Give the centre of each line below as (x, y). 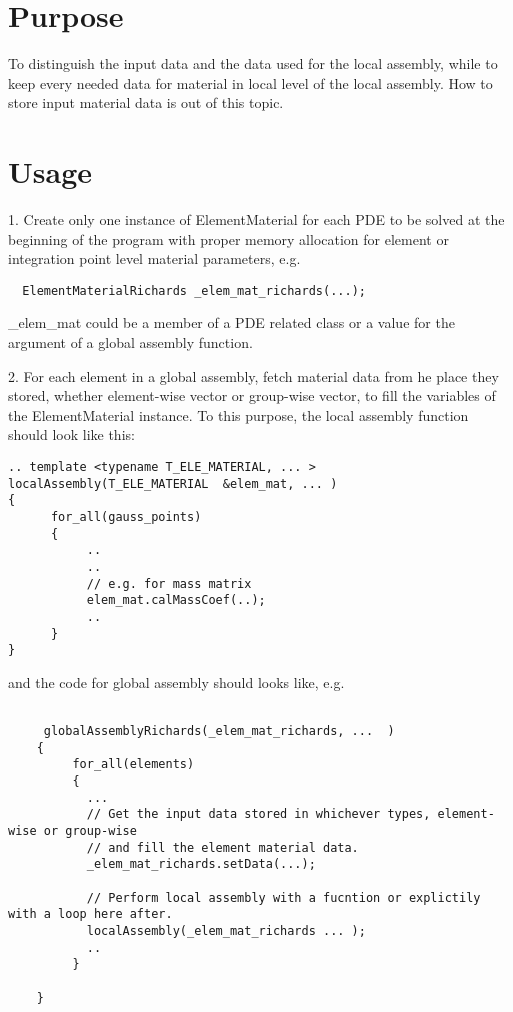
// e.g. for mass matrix (169, 583)
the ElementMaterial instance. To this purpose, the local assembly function (238, 414)
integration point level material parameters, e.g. (154, 258)
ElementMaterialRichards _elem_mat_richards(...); (194, 290)
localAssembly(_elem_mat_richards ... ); (226, 931)
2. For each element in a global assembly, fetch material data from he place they (253, 375)
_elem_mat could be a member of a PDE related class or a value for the (231, 322)
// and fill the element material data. (222, 847)
